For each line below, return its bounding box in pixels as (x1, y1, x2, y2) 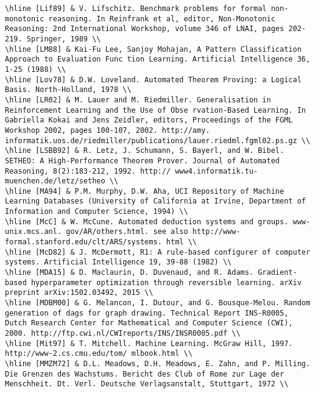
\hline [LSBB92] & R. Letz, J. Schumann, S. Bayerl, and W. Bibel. (5, 146, 285, 155)
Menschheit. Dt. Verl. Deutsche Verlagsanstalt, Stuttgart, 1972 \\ (5, 380, 289, 389)
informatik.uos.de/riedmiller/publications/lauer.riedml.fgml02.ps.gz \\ (5, 136, 311, 145)
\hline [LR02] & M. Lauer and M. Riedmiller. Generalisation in (5, 95, 271, 104)
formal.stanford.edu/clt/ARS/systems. (5, 238, 162, 247)
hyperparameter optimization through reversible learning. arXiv (30, 278, 302, 287)
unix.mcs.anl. (5, 227, 62, 236)
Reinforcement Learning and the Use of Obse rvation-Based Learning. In (5, 105, 306, 115)
